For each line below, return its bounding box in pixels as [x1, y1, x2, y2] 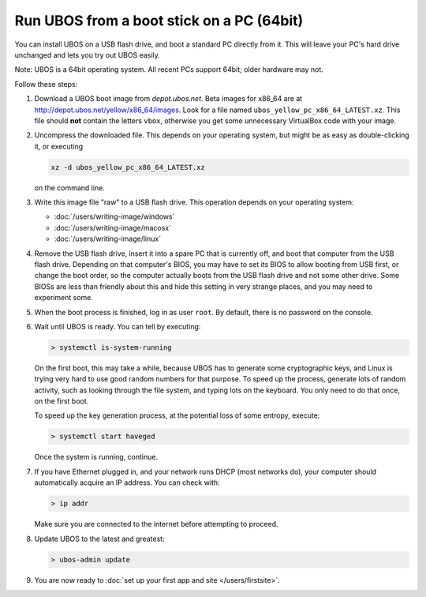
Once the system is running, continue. [34, 452, 158, 462]
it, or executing [34, 141, 83, 151]
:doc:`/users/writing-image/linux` [54, 234, 162, 244]
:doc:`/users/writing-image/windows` [54, 212, 175, 221]
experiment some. [34, 293, 94, 302]
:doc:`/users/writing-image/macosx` [54, 223, 172, 232]
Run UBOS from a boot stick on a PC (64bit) [14, 12, 304, 29]
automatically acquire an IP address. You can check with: [34, 478, 220, 487]
